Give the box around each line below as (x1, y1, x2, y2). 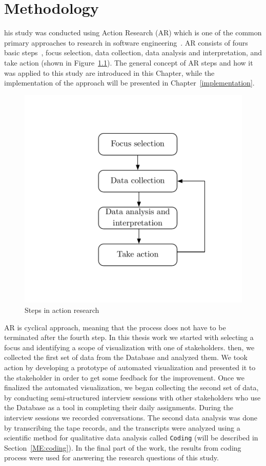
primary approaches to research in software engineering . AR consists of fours (4, 37, 248, 48)
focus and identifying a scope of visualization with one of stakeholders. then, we (4, 342, 255, 352)
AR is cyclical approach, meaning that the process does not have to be (4, 322, 226, 332)
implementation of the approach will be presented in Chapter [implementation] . (4, 77, 255, 88)
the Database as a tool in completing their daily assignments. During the (4, 402, 233, 413)
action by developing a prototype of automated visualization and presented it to (4, 362, 256, 372)
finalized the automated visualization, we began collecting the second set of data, (4, 382, 259, 393)
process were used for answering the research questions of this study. (4, 452, 219, 463)
